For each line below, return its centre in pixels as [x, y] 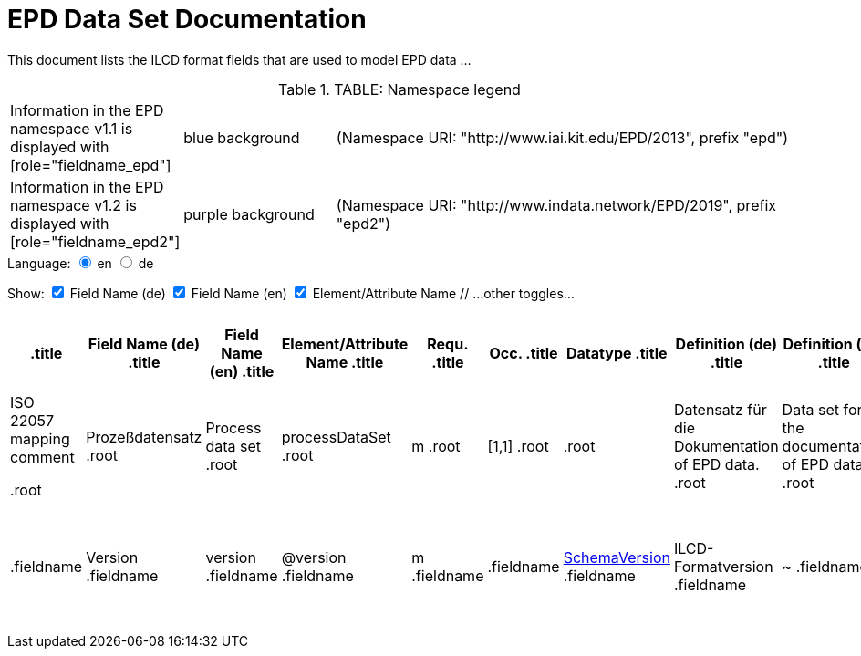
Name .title [345, 362]
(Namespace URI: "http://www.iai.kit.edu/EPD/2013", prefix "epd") [562, 137]
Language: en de [81, 263]
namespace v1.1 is [72, 128]
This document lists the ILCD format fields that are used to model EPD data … [239, 59]
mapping [40, 438]
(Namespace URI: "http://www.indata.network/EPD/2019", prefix [556, 205]
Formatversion [723, 566]
